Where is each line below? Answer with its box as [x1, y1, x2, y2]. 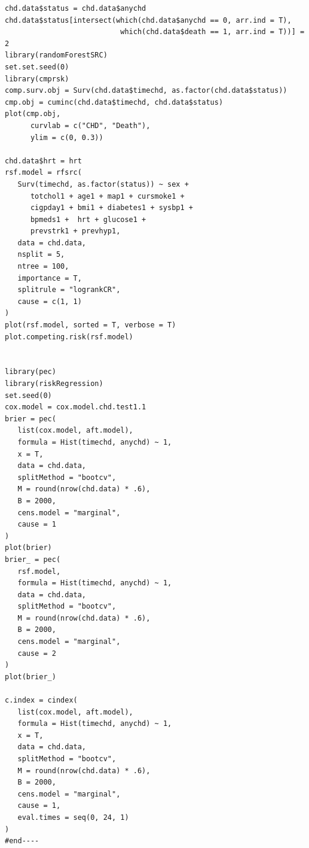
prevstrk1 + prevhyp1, [30, 227, 121, 236]
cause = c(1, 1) [17, 297, 82, 306]
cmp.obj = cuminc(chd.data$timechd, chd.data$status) [5, 98, 224, 107]
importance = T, [17, 273, 82, 282]
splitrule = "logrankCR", [17, 285, 121, 294]
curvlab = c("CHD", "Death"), [30, 121, 151, 130]
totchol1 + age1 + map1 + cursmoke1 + [30, 192, 185, 200]
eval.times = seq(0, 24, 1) [17, 813, 129, 822]
